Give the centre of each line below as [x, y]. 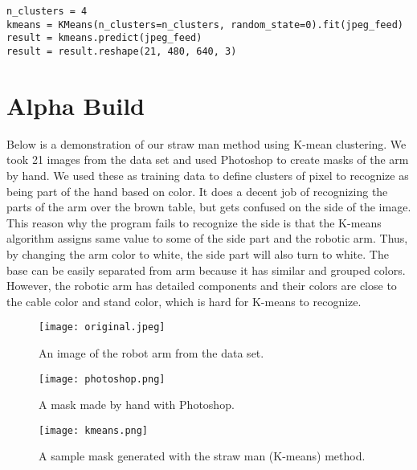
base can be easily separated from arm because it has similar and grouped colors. [206, 270]
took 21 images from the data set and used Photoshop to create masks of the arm [208, 159]
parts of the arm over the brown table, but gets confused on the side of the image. [209, 207]
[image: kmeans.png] [94, 430]
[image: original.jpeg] [102, 327]
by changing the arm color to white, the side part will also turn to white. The [198, 253]
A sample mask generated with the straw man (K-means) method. [202, 456]
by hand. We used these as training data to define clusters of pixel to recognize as [208, 175]
